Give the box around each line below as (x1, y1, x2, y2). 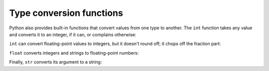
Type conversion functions (9, 7, 123, 18)
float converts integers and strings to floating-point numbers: (9, 50, 139, 56)
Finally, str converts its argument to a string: (9, 59, 102, 65)
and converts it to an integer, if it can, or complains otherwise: (9, 31, 136, 37)
